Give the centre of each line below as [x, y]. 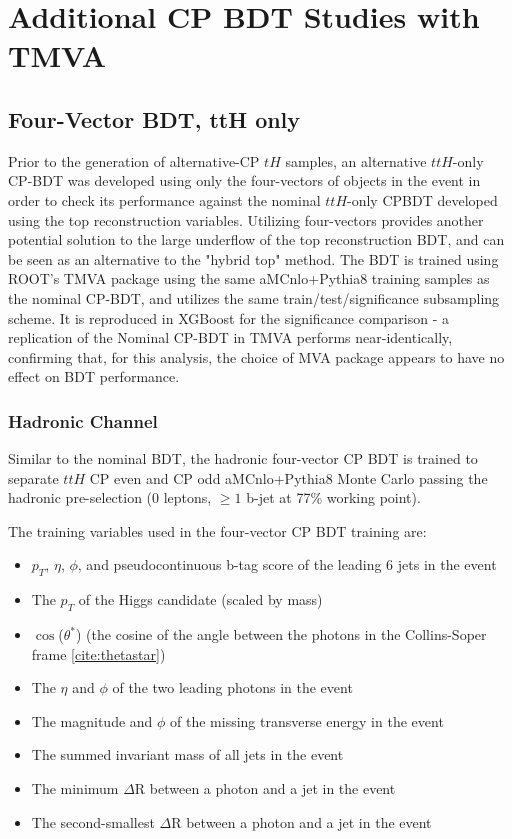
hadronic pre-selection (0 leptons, [110, 497]
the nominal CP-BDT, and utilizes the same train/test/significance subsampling [254, 297]
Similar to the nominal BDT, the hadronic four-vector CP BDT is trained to [243, 458]
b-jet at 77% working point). [333, 497]
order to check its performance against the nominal [164, 199]
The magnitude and [92, 720]
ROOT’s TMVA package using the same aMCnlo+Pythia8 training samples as [249, 278]
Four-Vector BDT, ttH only [154, 118]
